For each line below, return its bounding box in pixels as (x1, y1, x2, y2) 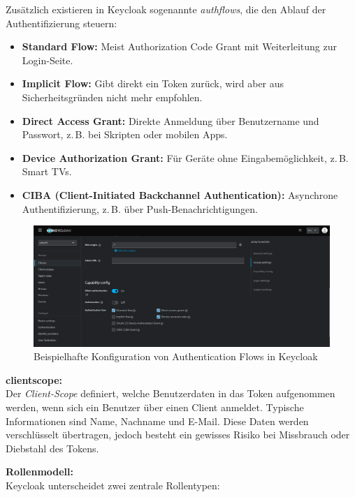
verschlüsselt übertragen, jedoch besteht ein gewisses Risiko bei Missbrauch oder (6, 427, 350, 442)
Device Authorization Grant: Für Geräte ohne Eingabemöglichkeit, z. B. (22, 150, 349, 165)
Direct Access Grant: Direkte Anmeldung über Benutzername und (22, 113, 319, 128)
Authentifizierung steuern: (6, 15, 117, 30)
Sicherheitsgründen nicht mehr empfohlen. (22, 89, 203, 104)
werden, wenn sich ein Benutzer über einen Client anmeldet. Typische (6, 399, 304, 414)
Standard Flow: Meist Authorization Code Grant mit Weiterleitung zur (22, 39, 337, 54)
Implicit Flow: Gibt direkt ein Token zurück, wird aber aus (22, 76, 284, 91)
